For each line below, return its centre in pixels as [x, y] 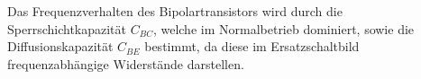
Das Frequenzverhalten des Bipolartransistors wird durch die [175, 11]
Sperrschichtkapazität [67, 28]
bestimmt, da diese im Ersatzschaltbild [252, 46]
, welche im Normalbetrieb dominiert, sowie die [284, 28]
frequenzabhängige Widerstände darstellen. [126, 63]
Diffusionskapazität [60, 46]
